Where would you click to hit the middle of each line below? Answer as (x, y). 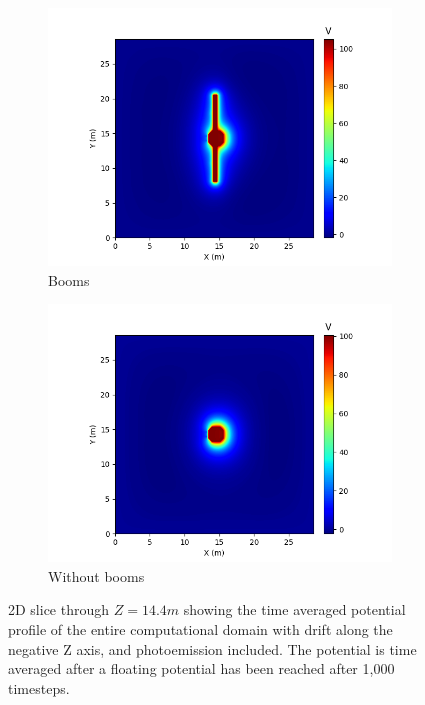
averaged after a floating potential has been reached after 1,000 (201, 668)
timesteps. (39, 687)
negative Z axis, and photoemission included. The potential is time (212, 648)
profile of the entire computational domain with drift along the (200, 628)
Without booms (96, 575)
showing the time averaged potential (294, 609)
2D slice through (59, 609)
